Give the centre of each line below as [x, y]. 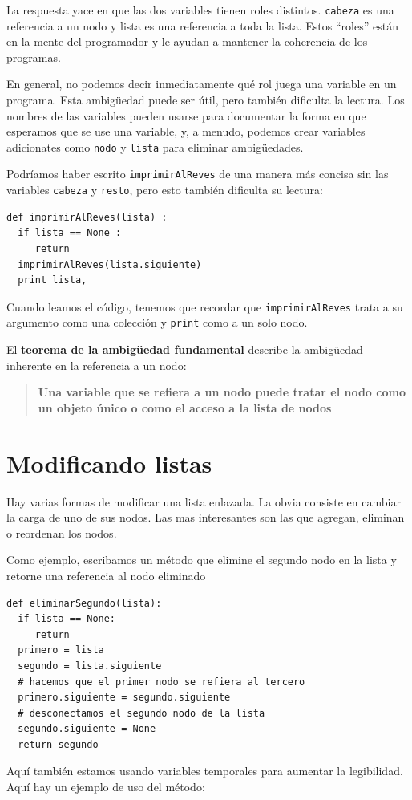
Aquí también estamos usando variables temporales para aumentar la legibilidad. [205, 771]
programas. [34, 57]
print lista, [53, 280]
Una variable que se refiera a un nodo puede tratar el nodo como [222, 392]
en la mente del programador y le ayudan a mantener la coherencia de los [187, 41]
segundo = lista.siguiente [90, 666]
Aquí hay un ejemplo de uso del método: [106, 787]
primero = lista [61, 650]
